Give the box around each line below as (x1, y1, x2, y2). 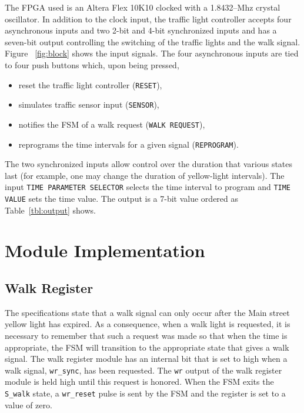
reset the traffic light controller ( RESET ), (18, 78, 162, 91)
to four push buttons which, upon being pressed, (5, 58, 179, 71)
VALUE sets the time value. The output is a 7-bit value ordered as (5, 192, 239, 205)
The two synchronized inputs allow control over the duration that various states (5, 158, 293, 170)
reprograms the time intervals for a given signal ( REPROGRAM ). (18, 138, 239, 150)
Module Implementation (5, 238, 205, 262)
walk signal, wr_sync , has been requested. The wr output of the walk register (5, 364, 282, 376)
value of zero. (5, 398, 52, 411)
